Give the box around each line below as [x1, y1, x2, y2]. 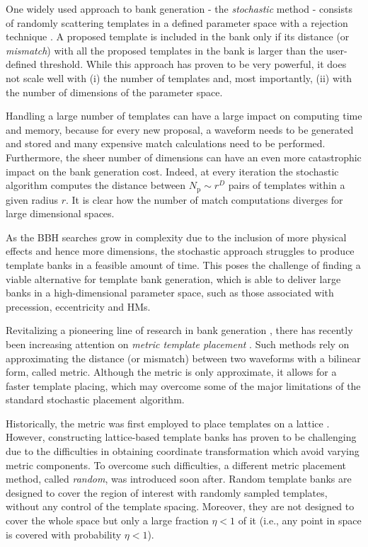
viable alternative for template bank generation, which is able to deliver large [6, 271, 341, 286]
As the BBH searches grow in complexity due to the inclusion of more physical [6, 229, 347, 244]
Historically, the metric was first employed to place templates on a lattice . [6, 415, 330, 430]
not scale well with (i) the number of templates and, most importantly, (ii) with [6, 70, 352, 85]
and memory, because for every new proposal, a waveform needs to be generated [6, 122, 354, 137]
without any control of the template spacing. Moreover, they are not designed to [6, 499, 355, 514]
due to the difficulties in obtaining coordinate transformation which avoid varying [6, 444, 360, 459]
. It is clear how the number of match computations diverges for [66, 192, 343, 207]
